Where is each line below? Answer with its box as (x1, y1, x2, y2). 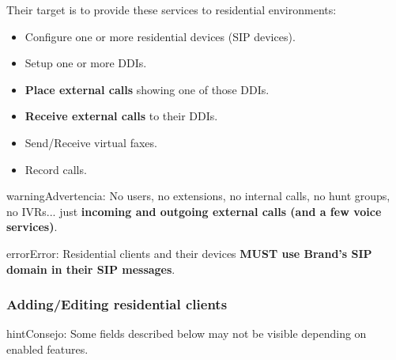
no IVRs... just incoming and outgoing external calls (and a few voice (6, 203, 382, 219)
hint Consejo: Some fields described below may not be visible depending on (6, 325, 367, 342)
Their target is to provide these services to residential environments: (6, 2, 337, 17)
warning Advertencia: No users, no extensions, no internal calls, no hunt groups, (6, 188, 390, 204)
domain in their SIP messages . (6, 260, 175, 277)
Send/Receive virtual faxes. (25, 134, 157, 150)
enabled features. (6, 340, 89, 357)
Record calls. (25, 161, 87, 177)
